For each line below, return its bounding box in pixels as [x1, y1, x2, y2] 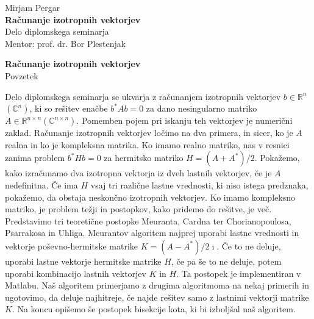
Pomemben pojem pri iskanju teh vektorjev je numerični [81, 114, 293, 127]
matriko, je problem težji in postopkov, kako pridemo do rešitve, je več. [5, 203, 272, 215]
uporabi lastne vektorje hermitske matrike [5, 254, 162, 267]
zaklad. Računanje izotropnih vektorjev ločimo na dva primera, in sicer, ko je [5, 126, 293, 139]
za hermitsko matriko [104, 151, 184, 164]
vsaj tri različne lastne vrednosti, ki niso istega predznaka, [90, 178, 309, 191]
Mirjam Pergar [5, 1, 60, 13]
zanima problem [5, 151, 65, 164]
